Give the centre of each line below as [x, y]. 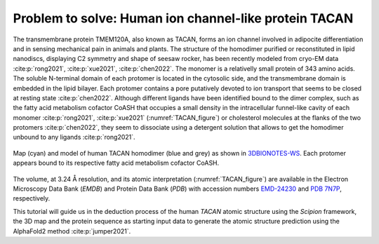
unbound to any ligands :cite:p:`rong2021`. [74, 137]
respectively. [32, 198]
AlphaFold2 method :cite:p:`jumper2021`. [72, 231]
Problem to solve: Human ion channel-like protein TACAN [183, 18]
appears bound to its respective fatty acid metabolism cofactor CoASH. [116, 163]
